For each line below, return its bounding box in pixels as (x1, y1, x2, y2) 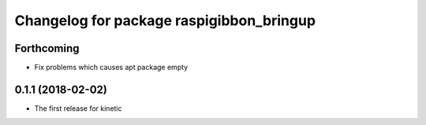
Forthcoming (14, 42, 80, 55)
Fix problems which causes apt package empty (34, 63, 189, 72)
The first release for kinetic (34, 103, 122, 113)
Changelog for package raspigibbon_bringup (14, 12, 316, 29)
